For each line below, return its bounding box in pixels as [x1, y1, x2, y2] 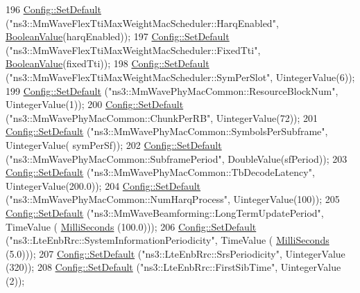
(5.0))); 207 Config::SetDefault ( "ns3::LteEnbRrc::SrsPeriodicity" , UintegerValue [6, 246, 345, 260]
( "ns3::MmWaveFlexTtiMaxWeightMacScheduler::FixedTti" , [6, 42, 261, 57]
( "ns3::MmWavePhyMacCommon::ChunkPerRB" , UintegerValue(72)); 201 [6, 110, 318, 125]
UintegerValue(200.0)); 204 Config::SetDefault [6, 178, 201, 193]
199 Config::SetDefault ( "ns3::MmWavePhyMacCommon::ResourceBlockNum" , [6, 83, 338, 98]
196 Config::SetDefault [6, 2, 101, 16]
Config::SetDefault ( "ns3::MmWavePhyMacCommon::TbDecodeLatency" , [6, 165, 315, 179]
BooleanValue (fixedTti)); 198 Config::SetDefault [6, 56, 209, 71]
